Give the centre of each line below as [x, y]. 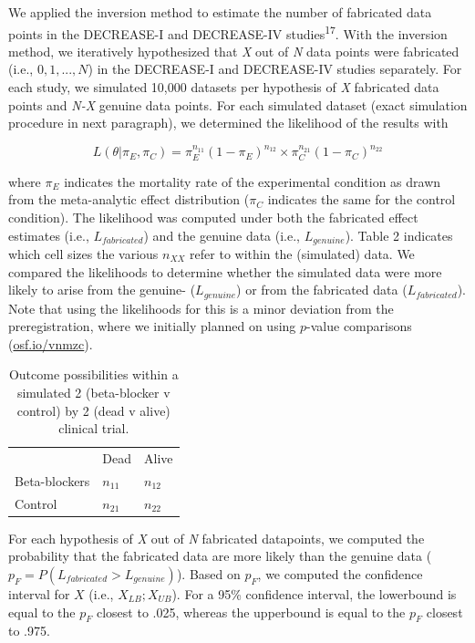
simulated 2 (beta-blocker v [93, 392]
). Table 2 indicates [399, 235]
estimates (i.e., [49, 235]
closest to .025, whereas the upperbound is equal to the [251, 612]
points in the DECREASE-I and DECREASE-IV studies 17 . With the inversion [228, 32]
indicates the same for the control [361, 199]
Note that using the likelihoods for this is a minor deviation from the [201, 308]
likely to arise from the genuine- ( [102, 290]
